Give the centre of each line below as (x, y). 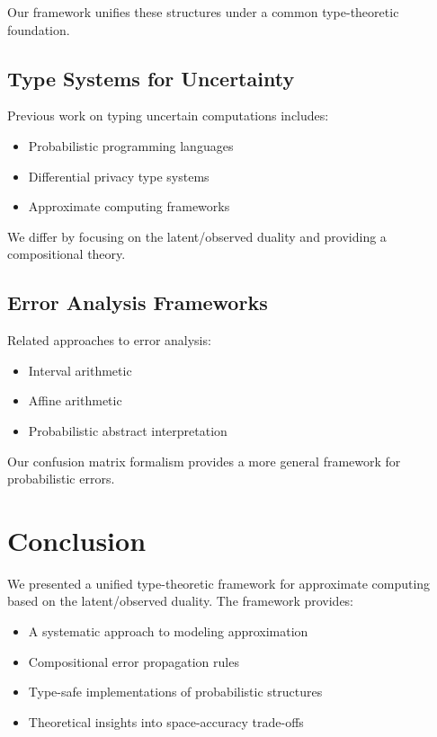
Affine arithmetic (75, 400)
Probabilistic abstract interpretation (128, 430)
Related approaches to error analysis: (109, 340)
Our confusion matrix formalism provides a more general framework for (204, 461)
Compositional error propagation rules (134, 661)
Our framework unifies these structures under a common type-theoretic (203, 12)
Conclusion (77, 540)
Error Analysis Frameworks (138, 302)
